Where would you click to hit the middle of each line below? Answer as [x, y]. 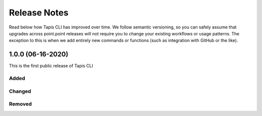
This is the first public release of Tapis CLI [51, 66]
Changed [20, 91]
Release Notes [39, 13]
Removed [20, 104]
